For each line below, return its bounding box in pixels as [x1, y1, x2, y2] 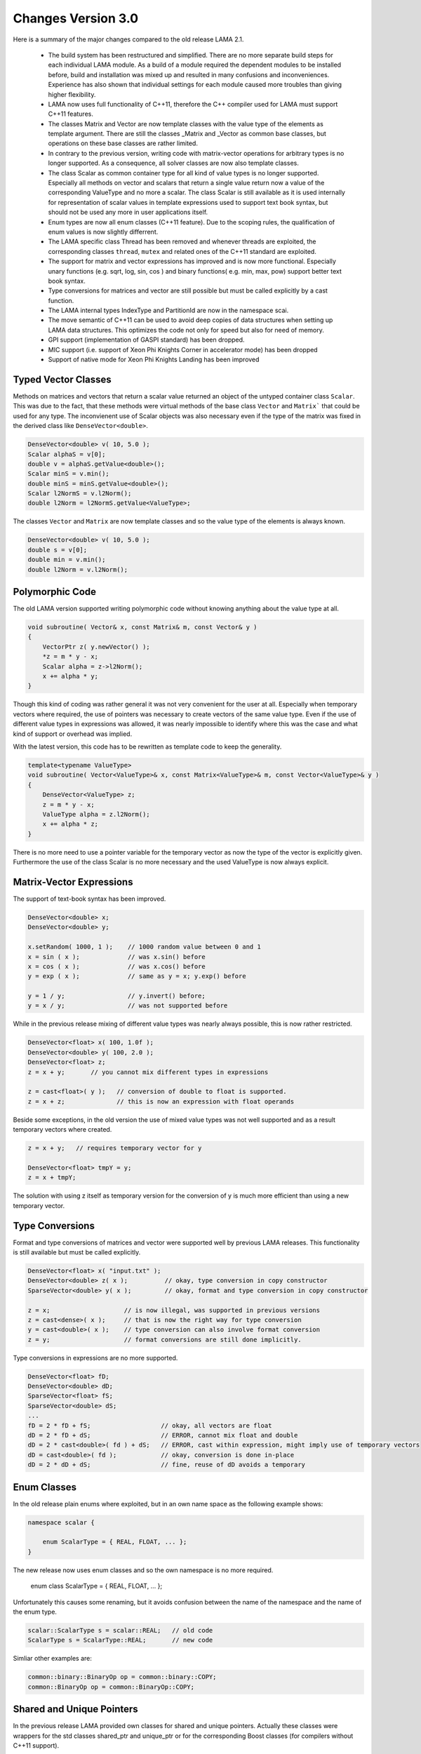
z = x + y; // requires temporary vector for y [27, 1144, 202, 1152]
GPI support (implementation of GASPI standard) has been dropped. [48, 335, 245, 344]
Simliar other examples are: [13, 1654, 93, 1663]
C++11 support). [13, 1741, 60, 1750]
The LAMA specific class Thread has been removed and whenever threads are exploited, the [48, 237, 316, 246]
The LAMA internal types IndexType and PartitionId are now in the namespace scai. [48, 306, 289, 315]
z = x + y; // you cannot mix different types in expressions [27, 1068, 269, 1076]
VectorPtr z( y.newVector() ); [42, 643, 150, 650]
